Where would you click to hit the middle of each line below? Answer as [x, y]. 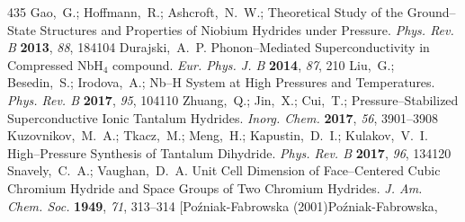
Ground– [431, 12]
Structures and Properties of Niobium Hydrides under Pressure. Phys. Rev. [247, 29]
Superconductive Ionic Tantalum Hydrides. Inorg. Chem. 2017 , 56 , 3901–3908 [223, 117]
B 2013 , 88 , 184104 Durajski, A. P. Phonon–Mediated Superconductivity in [219, 47]
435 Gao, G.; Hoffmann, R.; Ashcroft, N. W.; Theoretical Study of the [206, 12]
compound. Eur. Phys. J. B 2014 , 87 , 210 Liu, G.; [254, 64]
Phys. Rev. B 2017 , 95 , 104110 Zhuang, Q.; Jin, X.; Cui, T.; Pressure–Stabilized [233, 99]
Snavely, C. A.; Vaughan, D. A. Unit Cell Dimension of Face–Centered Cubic [224, 170]
